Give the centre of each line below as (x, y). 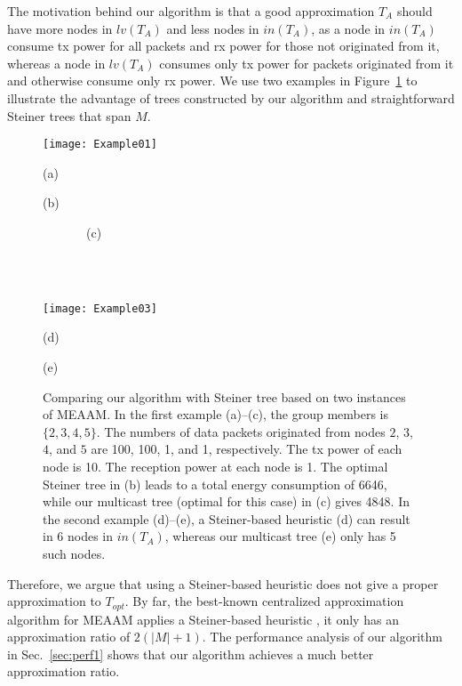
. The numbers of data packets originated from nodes (241, 431)
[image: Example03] (100, 308)
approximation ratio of (69, 637)
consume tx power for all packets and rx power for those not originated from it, (223, 46)
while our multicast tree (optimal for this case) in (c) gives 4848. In (226, 501)
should (414, 11)
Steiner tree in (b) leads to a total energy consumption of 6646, (215, 484)
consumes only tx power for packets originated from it (307, 63)
